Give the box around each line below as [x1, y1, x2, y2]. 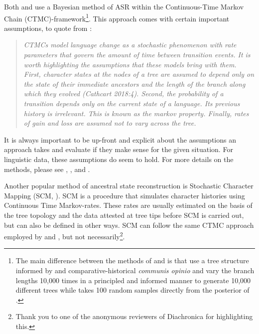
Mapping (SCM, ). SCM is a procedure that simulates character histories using [4, 190, 245, 200]
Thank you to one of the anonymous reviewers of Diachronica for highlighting [15, 311, 253, 322]
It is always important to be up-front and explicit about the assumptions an [4, 134, 236, 145]
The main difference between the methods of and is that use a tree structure [15, 255, 249, 266]
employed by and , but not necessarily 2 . [4, 230, 125, 241]
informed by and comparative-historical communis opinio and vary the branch [15, 265, 255, 275]
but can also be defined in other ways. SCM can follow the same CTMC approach [4, 219, 254, 230]
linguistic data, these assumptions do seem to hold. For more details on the [4, 154, 234, 164]
